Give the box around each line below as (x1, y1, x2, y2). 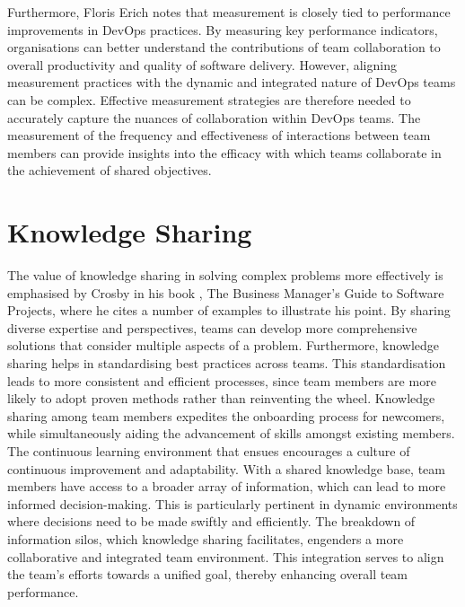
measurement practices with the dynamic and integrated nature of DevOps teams (7, 73, 456, 92)
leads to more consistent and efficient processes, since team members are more (7, 371, 436, 390)
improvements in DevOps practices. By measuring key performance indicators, (7, 20, 438, 39)
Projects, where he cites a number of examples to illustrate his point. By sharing (7, 301, 451, 320)
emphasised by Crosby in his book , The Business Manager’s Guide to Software (7, 283, 444, 302)
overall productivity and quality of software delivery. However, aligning (7, 55, 397, 74)
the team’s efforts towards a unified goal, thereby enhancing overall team (7, 565, 408, 584)
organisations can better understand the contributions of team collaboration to (7, 38, 441, 57)
